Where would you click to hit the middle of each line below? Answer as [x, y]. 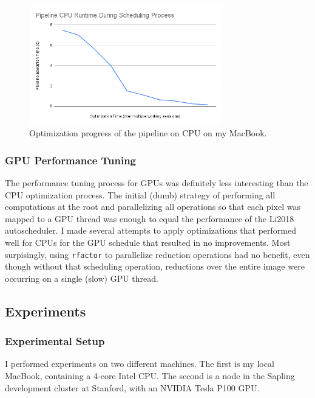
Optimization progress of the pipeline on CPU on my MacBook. [148, 133]
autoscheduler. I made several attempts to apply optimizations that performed [151, 230]
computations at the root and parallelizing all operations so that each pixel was [153, 207]
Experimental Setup [55, 341]
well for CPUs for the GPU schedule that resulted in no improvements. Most [148, 242]
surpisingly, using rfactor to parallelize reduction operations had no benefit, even [157, 254]
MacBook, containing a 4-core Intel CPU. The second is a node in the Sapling [150, 376]
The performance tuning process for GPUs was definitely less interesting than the [157, 183]
